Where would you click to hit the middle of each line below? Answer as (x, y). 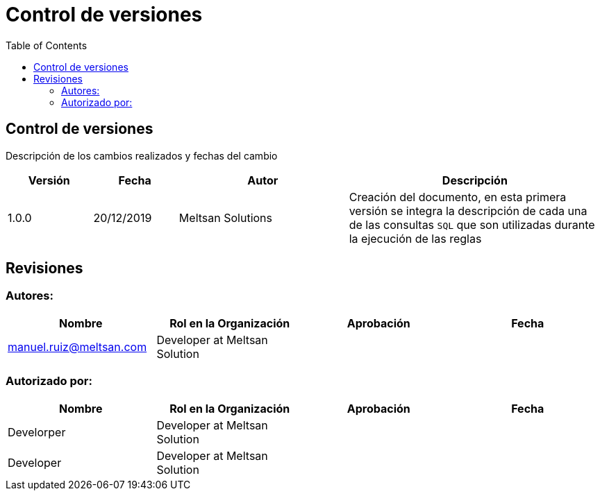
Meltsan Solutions (225, 217)
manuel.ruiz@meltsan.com (77, 347)
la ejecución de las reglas (415, 238)
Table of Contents (47, 45)
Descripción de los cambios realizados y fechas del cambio (142, 155)
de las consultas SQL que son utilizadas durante (472, 224)
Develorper (37, 432)
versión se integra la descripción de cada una (468, 211)
